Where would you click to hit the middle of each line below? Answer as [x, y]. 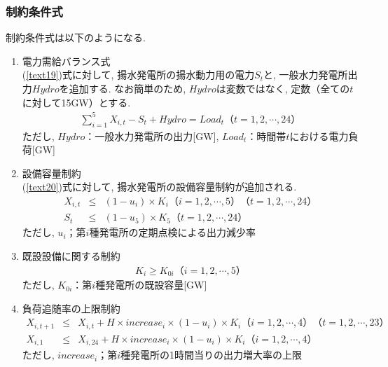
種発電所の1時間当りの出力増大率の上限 [212, 355]
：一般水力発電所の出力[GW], [152, 136]
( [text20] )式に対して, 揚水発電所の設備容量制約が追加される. [159, 187]
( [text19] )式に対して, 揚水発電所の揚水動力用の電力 [138, 75]
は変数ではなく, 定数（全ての [283, 88]
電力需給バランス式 [66, 61]
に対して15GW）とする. [76, 102]
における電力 [319, 136]
